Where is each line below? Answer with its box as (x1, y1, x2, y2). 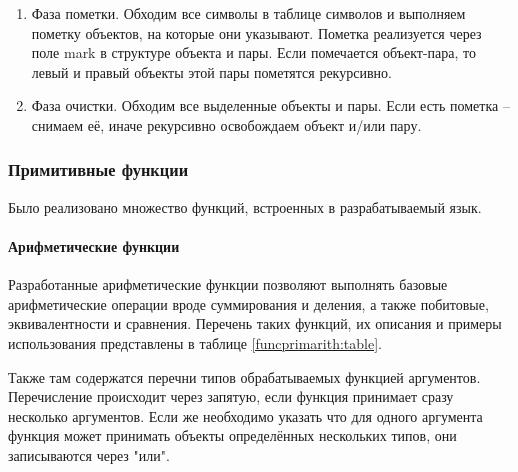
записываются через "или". (8, 444, 170, 465)
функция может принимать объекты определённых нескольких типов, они (8, 425, 457, 446)
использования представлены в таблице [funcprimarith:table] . (8, 332, 382, 353)
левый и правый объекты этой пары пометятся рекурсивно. (31, 61, 392, 82)
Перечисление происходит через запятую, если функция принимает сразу (8, 386, 454, 407)
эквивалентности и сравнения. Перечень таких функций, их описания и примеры (8, 313, 502, 334)
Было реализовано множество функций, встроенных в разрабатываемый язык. (8, 196, 482, 217)
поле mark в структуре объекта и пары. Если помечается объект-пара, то (31, 42, 476, 63)
